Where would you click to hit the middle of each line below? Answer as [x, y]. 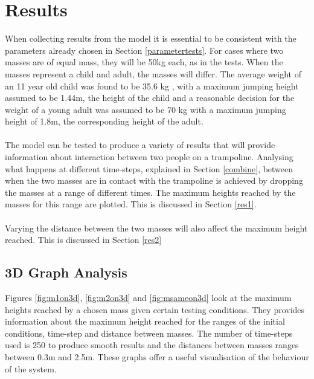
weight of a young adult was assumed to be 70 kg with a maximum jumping [146, 109]
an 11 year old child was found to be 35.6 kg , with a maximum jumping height [152, 86]
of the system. [31, 368]
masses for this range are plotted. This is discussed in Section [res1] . [131, 204]
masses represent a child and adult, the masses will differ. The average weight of [153, 73]
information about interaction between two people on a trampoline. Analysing [149, 157]
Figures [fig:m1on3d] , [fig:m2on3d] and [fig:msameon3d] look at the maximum [148, 298]
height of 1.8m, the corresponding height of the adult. [104, 121]
